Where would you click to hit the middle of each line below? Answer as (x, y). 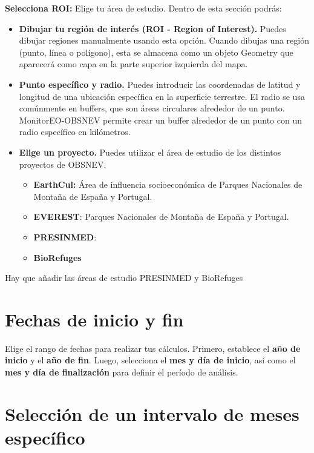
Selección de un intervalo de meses (152, 413)
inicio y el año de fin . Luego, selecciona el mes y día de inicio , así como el (150, 360)
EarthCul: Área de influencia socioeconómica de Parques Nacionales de (168, 184)
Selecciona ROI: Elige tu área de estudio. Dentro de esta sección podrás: (143, 8)
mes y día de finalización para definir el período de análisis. (122, 372)
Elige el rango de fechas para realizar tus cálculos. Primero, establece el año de (153, 348)
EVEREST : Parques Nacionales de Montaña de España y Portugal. (161, 217)
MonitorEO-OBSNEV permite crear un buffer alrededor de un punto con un (160, 120)
